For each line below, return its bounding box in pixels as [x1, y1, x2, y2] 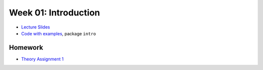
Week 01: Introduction [9, 7, 100, 18]
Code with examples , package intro [21, 30, 96, 36]
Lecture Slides [21, 24, 50, 30]
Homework [9, 43, 43, 52]
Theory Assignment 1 [21, 56, 64, 62]
